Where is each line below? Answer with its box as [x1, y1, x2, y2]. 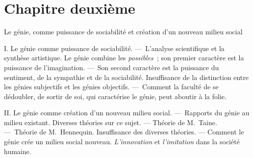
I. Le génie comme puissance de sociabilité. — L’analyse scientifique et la [4, 43, 225, 53]
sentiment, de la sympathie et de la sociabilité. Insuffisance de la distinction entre [4, 72, 249, 82]
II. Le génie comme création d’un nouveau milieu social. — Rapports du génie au [4, 107, 250, 118]
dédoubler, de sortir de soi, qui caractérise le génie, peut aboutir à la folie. [4, 91, 227, 101]
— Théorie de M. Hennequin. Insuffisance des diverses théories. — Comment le [4, 127, 244, 137]
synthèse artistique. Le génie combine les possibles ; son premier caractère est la [4, 53, 244, 63]
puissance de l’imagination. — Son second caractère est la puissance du [4, 62, 219, 72]
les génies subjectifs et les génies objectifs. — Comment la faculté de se [4, 81, 219, 92]
